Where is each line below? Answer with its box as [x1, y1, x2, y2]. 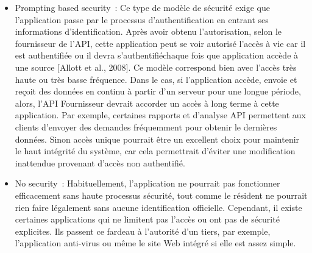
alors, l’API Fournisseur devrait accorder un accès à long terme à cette [15, 96, 279, 109]
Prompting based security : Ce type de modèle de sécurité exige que [15, 1, 270, 13]
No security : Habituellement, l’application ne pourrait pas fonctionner [15, 177, 280, 190]
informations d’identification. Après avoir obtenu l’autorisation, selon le [15, 25, 282, 38]
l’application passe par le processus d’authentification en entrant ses [15, 13, 269, 26]
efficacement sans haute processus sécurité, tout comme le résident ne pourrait [15, 188, 308, 201]
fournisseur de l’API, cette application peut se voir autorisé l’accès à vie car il [15, 37, 306, 49]
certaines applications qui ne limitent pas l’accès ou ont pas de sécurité [15, 213, 280, 226]
